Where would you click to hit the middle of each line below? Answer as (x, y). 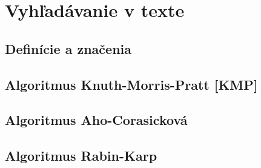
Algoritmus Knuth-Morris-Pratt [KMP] (131, 84)
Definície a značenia (68, 48)
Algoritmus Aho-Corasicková (96, 120)
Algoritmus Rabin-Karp (81, 156)
